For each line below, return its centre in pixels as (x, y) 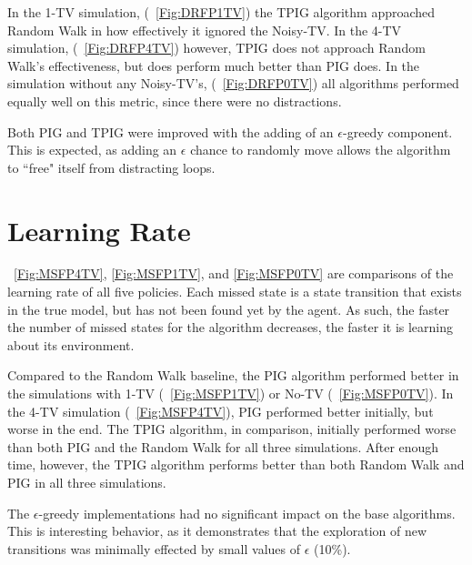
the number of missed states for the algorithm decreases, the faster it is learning (231, 327)
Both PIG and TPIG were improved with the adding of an (171, 131)
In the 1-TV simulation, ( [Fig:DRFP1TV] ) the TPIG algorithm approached (221, 12)
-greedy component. (398, 131)
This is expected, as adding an (92, 150)
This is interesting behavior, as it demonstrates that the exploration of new (217, 531)
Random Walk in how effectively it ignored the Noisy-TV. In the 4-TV (205, 30)
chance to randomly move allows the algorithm (321, 150)
